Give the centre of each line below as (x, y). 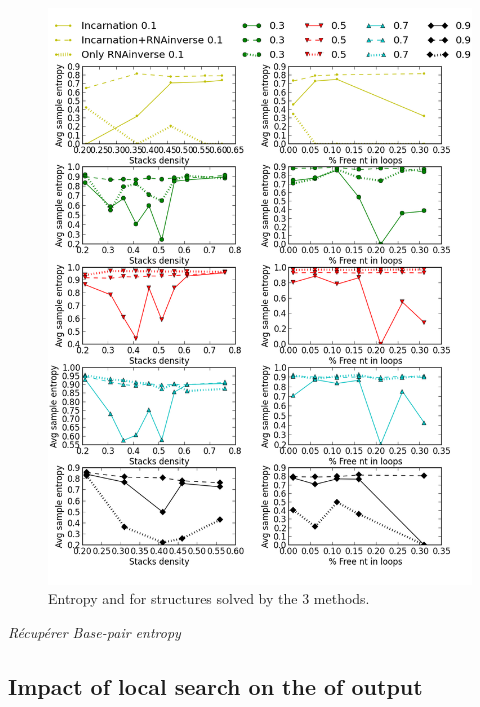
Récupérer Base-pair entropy (94, 631)
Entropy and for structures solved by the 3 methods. (209, 598)
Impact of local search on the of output (215, 685)
